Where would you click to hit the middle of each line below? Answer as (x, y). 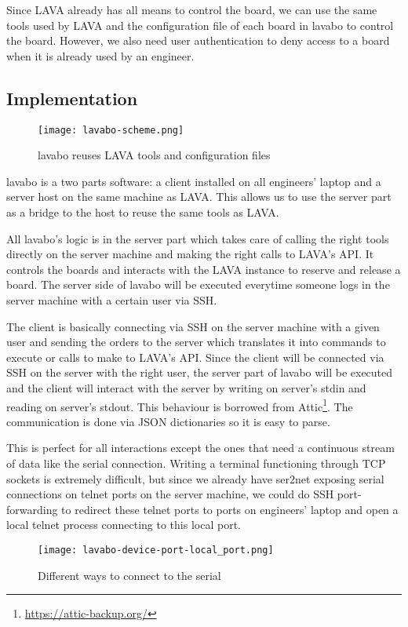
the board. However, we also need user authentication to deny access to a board (198, 40)
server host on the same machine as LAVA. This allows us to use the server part (199, 197)
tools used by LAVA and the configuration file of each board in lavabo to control (200, 25)
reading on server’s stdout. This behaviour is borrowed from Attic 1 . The (180, 405)
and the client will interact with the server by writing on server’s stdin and (186, 387)
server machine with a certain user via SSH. (112, 299)
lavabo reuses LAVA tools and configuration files (154, 155)
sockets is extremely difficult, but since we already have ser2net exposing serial (195, 478)
